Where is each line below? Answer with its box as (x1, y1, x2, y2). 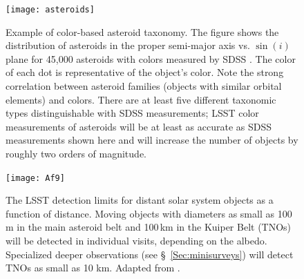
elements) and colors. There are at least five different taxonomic (6, 92, 276, 106)
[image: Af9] (6, 173, 65, 183)
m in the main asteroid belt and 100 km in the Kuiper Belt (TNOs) (6, 220, 292, 234)
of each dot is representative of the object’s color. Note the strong (6, 65, 284, 79)
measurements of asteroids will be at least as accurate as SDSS (6, 119, 272, 133)
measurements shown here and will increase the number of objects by (6, 133, 298, 147)
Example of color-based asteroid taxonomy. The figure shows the (6, 24, 279, 39)
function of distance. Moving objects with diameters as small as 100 (6, 206, 292, 220)
